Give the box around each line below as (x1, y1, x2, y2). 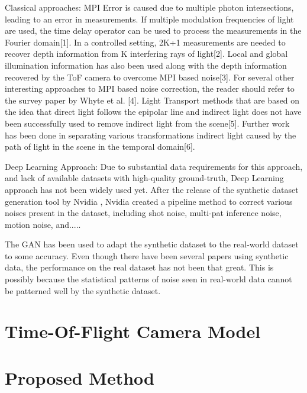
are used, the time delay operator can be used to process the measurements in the (5, 24, 302, 37)
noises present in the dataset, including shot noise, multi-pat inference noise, (5, 207, 282, 219)
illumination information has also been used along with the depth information (5, 59, 287, 71)
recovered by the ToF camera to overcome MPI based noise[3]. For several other (5, 70, 295, 83)
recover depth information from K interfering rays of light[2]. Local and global (5, 47, 288, 60)
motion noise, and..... (5, 218, 81, 230)
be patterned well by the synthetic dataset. (5, 284, 161, 297)
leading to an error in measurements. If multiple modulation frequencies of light (5, 12, 294, 25)
